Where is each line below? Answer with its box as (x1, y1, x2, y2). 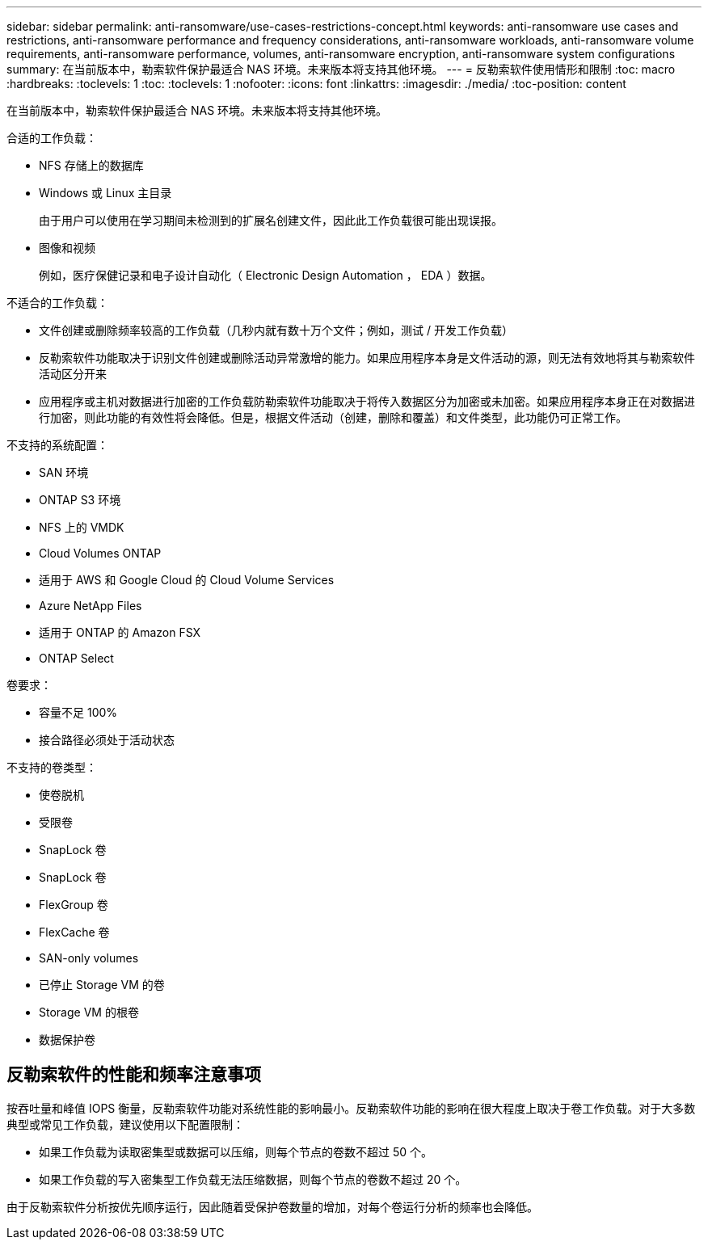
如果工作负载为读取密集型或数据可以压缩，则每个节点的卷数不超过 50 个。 (39, 1144, 433, 1159)
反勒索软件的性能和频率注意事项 (6, 1064, 261, 1085)
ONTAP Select (39, 651, 114, 665)
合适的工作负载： (6, 131, 97, 145)
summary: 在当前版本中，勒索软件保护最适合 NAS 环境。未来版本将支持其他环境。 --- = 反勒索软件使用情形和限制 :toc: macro (6, 62, 676, 76)
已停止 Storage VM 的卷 (39, 978, 165, 991)
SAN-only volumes (39, 951, 139, 965)
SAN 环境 (39, 465, 89, 479)
